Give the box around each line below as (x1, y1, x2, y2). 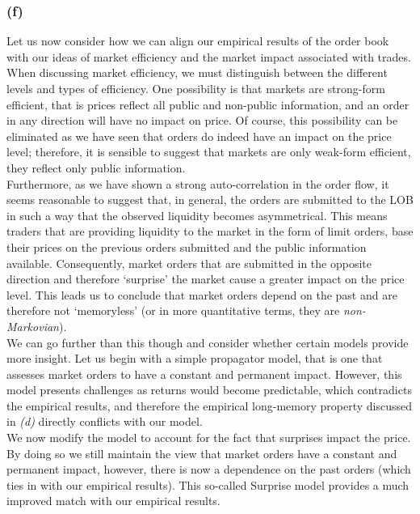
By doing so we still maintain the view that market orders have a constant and (6, 444, 397, 461)
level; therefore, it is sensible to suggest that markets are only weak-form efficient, (6, 143, 411, 160)
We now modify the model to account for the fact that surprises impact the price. (6, 429, 411, 446)
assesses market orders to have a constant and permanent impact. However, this (6, 365, 402, 382)
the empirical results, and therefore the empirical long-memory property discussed (6, 397, 412, 414)
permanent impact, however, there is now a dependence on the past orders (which (6, 461, 411, 478)
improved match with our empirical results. (6, 492, 220, 509)
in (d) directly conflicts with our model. (6, 413, 203, 430)
